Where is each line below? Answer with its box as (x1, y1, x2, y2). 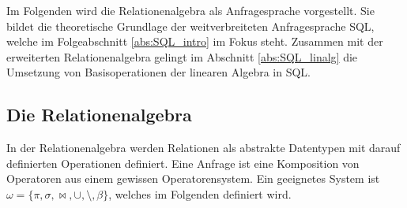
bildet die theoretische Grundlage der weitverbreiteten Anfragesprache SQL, (6, 17, 375, 34)
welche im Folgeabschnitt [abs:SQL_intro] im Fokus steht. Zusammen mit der (6, 33, 383, 50)
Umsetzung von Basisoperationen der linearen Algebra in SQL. (6, 64, 311, 80)
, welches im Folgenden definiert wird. (108, 185, 292, 202)
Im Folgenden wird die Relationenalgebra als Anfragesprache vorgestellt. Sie (6, 2, 375, 18)
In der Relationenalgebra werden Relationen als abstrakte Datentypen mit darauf (6, 139, 401, 156)
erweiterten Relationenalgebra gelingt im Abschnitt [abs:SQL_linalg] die (6, 48, 358, 65)
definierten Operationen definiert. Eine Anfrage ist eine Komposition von (6, 154, 360, 171)
